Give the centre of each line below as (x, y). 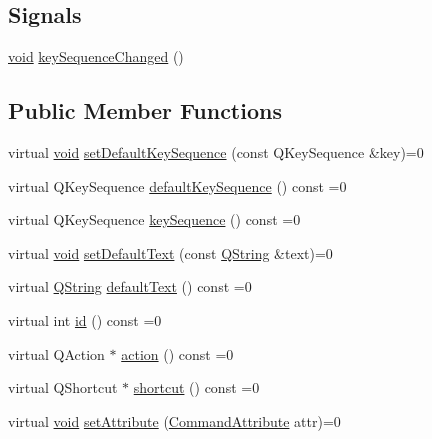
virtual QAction (56, 353)
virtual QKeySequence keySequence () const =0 (154, 219)
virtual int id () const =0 (85, 319)
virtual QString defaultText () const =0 (130, 286)
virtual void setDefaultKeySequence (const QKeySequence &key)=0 (216, 152)
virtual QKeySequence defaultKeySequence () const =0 (177, 185)
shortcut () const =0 (196, 387)
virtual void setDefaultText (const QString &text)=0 (170, 252)
